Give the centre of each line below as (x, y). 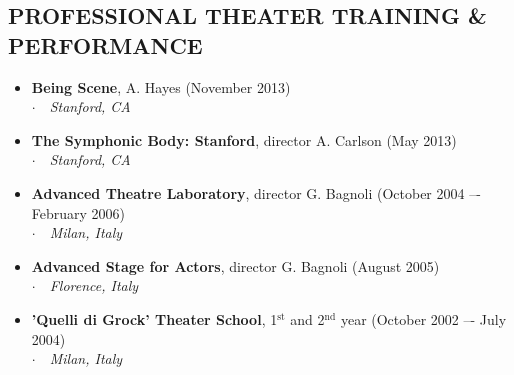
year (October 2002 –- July (423, 318)
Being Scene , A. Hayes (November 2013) (161, 86)
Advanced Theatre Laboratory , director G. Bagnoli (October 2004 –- (256, 192)
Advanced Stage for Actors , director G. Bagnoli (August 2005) (235, 265)
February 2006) (78, 212)
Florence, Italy (94, 285)
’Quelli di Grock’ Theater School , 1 (154, 318)
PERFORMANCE (105, 44)
